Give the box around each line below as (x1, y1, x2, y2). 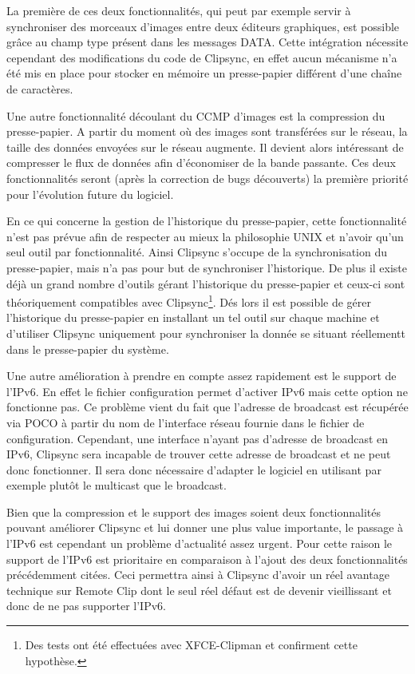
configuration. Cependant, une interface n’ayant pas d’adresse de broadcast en (6, 430, 389, 446)
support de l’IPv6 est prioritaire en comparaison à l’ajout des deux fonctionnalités (6, 550, 408, 567)
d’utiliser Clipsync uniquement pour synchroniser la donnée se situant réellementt (6, 324, 406, 341)
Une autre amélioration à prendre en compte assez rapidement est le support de (6, 367, 397, 384)
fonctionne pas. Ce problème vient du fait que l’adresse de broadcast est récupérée (6, 398, 409, 415)
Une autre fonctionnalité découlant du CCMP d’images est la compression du (6, 107, 385, 124)
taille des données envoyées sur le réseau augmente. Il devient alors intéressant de (6, 138, 404, 155)
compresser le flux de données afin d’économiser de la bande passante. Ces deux (6, 154, 396, 171)
